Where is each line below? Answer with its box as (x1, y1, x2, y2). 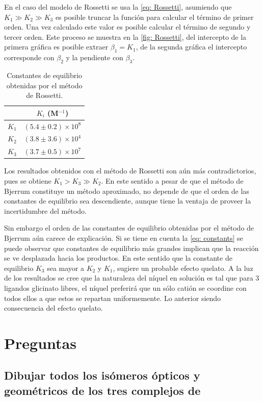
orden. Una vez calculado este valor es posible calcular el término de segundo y (4, 21, 251, 32)
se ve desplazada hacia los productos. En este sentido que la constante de (4, 253, 232, 263)
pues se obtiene (4, 175, 51, 186)
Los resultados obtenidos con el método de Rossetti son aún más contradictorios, (4, 165, 256, 176)
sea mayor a (47, 262, 84, 273)
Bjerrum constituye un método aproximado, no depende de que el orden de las (4, 185, 249, 196)
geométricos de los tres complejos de (4, 382, 201, 398)
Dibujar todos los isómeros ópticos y (4, 367, 200, 383)
